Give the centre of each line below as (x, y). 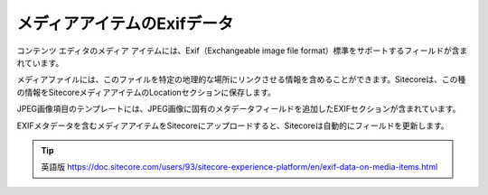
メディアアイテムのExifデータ (125, 23)
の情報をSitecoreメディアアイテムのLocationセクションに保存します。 (146, 92)
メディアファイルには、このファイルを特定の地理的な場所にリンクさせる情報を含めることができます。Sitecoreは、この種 (241, 79)
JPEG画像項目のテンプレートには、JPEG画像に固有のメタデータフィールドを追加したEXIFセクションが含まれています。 (239, 109)
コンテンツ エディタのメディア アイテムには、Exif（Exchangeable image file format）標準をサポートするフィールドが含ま (242, 51)
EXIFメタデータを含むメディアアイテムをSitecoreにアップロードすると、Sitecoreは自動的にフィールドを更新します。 (233, 125)
